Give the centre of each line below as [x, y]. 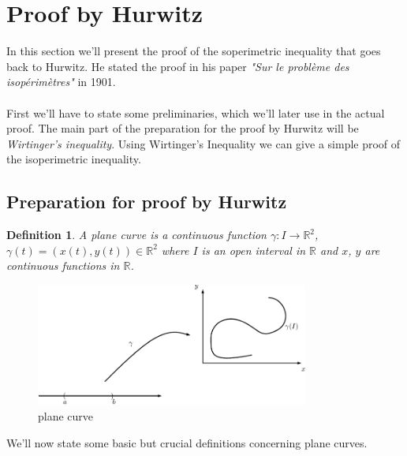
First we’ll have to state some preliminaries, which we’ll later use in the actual [196, 112]
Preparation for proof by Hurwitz [147, 202]
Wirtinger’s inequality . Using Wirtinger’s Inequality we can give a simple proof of [203, 143]
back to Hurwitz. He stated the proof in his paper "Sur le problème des [178, 66]
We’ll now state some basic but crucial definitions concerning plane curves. [187, 442]
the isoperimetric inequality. [74, 159]
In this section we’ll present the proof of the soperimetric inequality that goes [194, 51]
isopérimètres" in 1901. [61, 82]
